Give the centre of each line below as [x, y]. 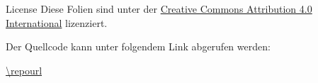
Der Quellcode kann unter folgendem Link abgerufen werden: [138, 46]
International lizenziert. [57, 22]
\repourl [24, 70]
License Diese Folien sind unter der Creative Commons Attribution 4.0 [159, 9]
